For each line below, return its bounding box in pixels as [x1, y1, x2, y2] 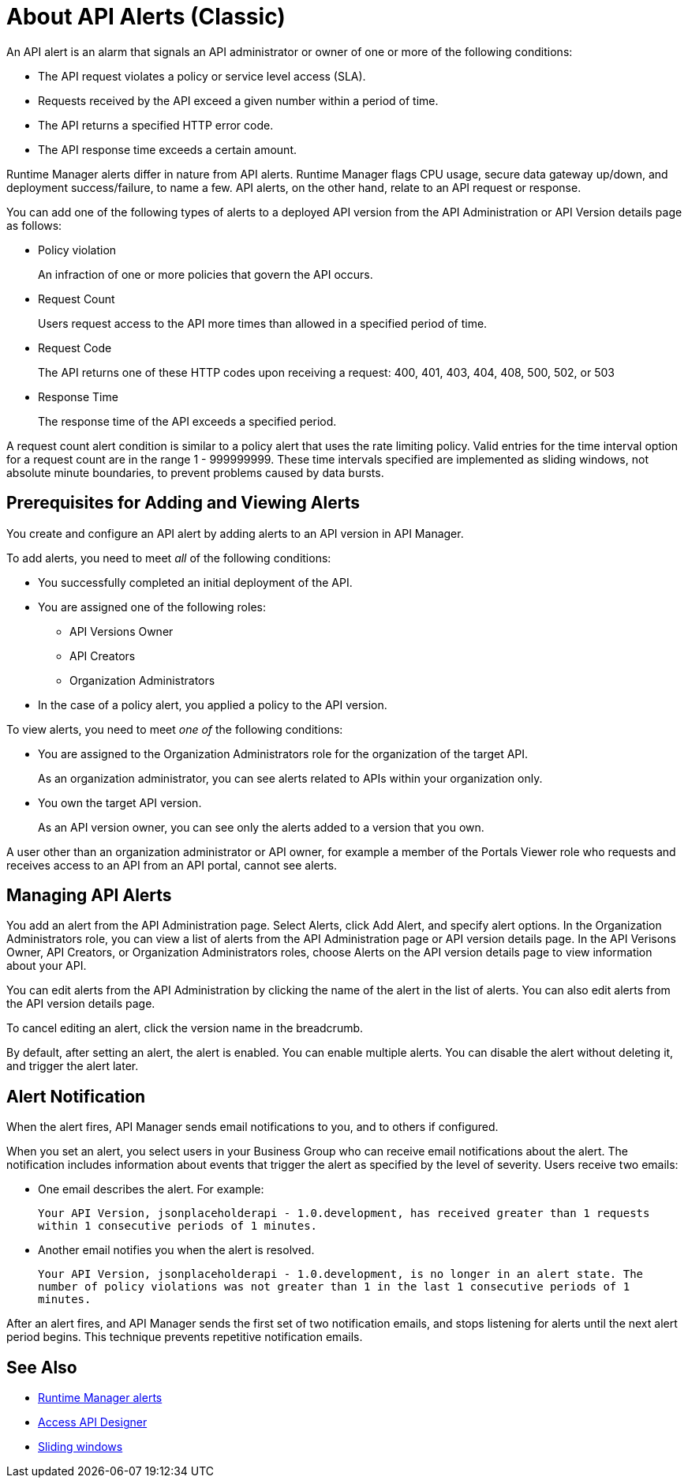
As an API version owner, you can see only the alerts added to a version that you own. [38, 820, 484, 834]
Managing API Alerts [6, 885, 172, 906]
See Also [6, 1357, 77, 1377]
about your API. [6, 959, 87, 973]
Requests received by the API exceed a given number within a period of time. [38, 93, 439, 107]
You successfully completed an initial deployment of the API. [38, 575, 353, 589]
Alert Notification [6, 1086, 146, 1106]
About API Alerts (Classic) [6, 3, 286, 30]
